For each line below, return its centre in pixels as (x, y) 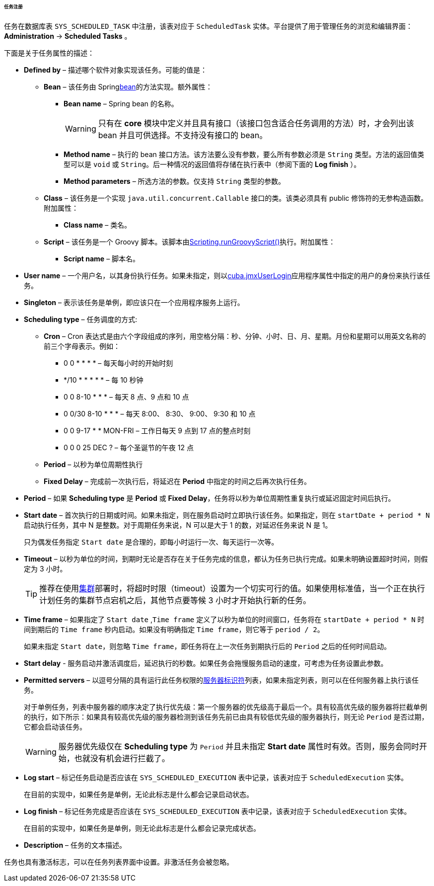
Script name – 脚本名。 (102, 258)
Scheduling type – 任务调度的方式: (81, 319)
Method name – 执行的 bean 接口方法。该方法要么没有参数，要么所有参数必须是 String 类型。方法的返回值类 (244, 154)
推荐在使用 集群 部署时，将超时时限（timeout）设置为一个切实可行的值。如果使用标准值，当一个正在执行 (232, 588)
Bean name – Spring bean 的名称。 (121, 103)
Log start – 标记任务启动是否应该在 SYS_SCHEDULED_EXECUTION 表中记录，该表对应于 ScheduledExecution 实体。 (216, 777)
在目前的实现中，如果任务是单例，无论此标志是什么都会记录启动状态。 (139, 794)
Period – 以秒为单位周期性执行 (93, 464)
